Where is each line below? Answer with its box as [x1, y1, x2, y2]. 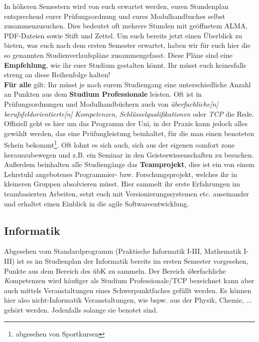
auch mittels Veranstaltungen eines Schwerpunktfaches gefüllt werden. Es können [4, 285, 252, 295]
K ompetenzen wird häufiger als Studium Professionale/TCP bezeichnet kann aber [4, 275, 255, 286]
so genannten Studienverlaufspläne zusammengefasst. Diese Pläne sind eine [4, 49, 233, 60]
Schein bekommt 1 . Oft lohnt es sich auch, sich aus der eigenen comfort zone [4, 138, 235, 150]
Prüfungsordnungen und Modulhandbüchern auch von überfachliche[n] [4, 98, 218, 109]
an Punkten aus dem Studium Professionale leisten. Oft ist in [4, 89, 202, 99]
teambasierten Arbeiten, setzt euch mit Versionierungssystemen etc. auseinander [4, 188, 249, 198]
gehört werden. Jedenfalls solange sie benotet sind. [4, 304, 158, 315]
